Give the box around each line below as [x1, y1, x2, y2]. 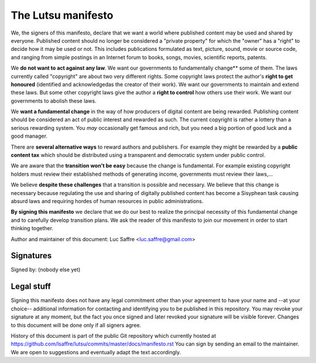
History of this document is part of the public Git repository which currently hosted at [11, 332, 217, 339]
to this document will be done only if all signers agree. [11, 321, 142, 328]
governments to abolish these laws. [11, 97, 97, 104]
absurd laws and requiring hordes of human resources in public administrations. [11, 197, 204, 204]
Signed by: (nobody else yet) [11, 266, 81, 273]
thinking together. [11, 225, 54, 232]
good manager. [11, 132, 48, 140]
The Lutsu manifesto [11, 9, 114, 22]
